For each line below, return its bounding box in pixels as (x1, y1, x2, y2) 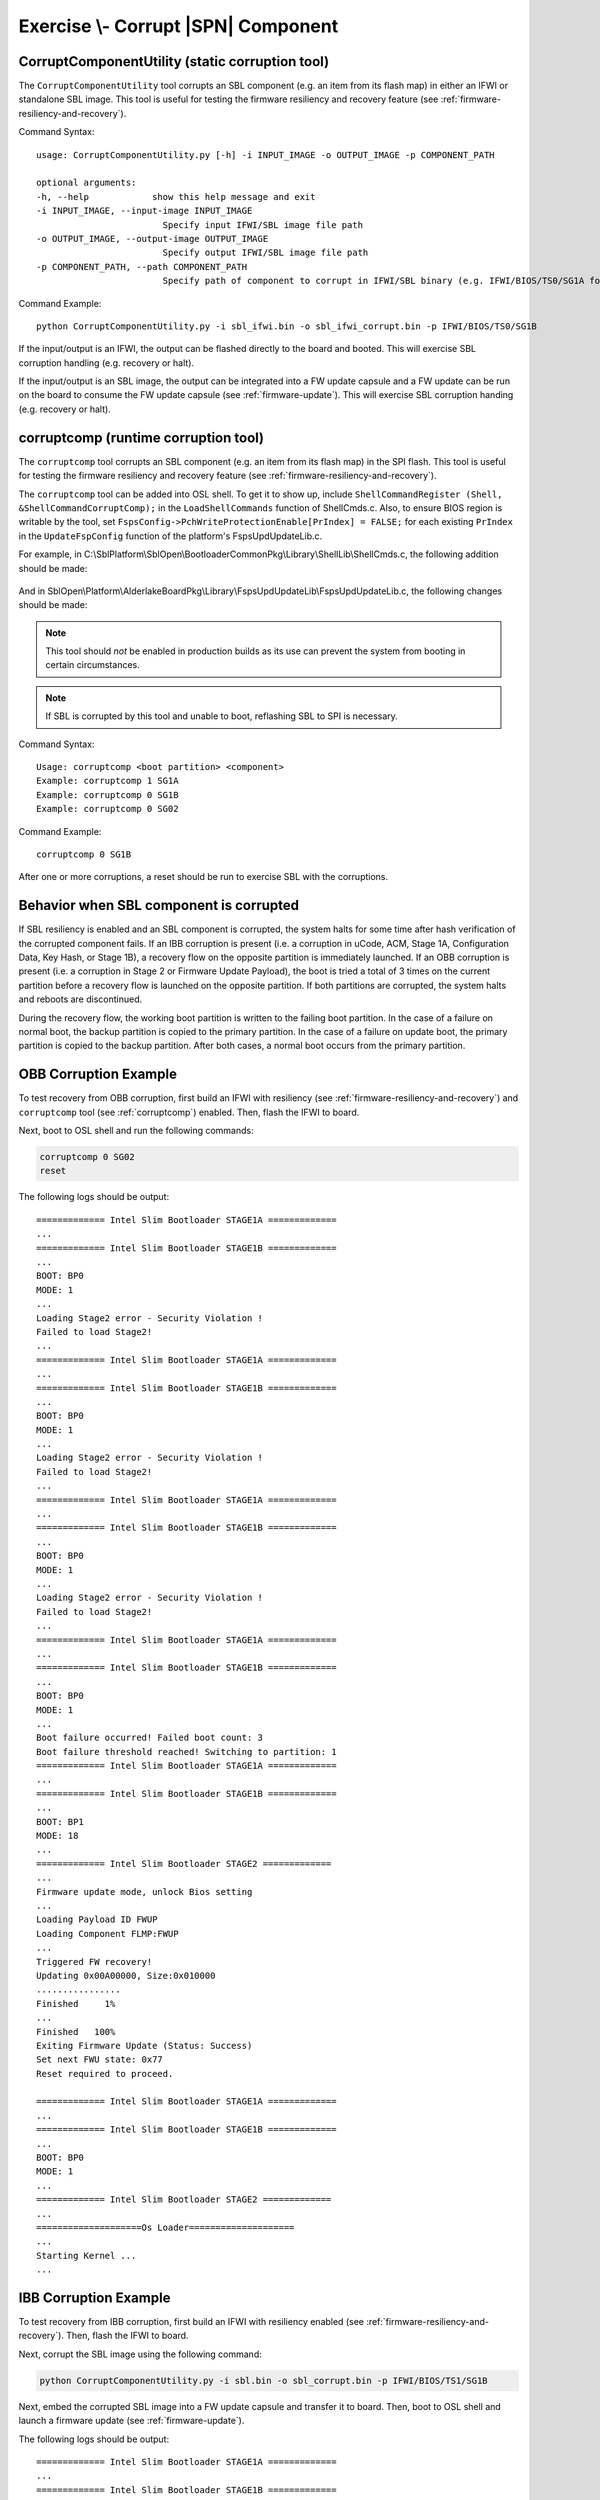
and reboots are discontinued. (18, 993, 143, 1005)
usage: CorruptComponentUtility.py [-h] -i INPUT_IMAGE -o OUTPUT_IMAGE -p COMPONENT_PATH (36, 149, 495, 160)
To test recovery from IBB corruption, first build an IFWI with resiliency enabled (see (18, 2316, 365, 2328)
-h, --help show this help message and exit (36, 191, 316, 202)
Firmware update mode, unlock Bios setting (36, 1886, 253, 1897)
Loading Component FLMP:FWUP (36, 1928, 179, 1939)
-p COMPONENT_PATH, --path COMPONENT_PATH (36, 261, 248, 272)
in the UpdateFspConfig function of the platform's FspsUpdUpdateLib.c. (18, 530, 323, 542)
